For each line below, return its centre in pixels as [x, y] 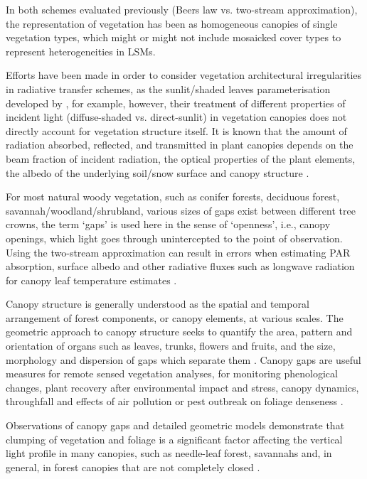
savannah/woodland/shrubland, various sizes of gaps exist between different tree [181, 210]
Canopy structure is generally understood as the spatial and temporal [158, 304]
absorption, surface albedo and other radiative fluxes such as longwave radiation [180, 266]
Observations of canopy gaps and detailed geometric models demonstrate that [175, 425]
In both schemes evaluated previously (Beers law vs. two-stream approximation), [182, 9]
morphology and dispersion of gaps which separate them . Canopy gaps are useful [183, 359]
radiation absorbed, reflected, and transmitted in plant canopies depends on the [180, 145]
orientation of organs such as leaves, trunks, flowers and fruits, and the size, [171, 346]
